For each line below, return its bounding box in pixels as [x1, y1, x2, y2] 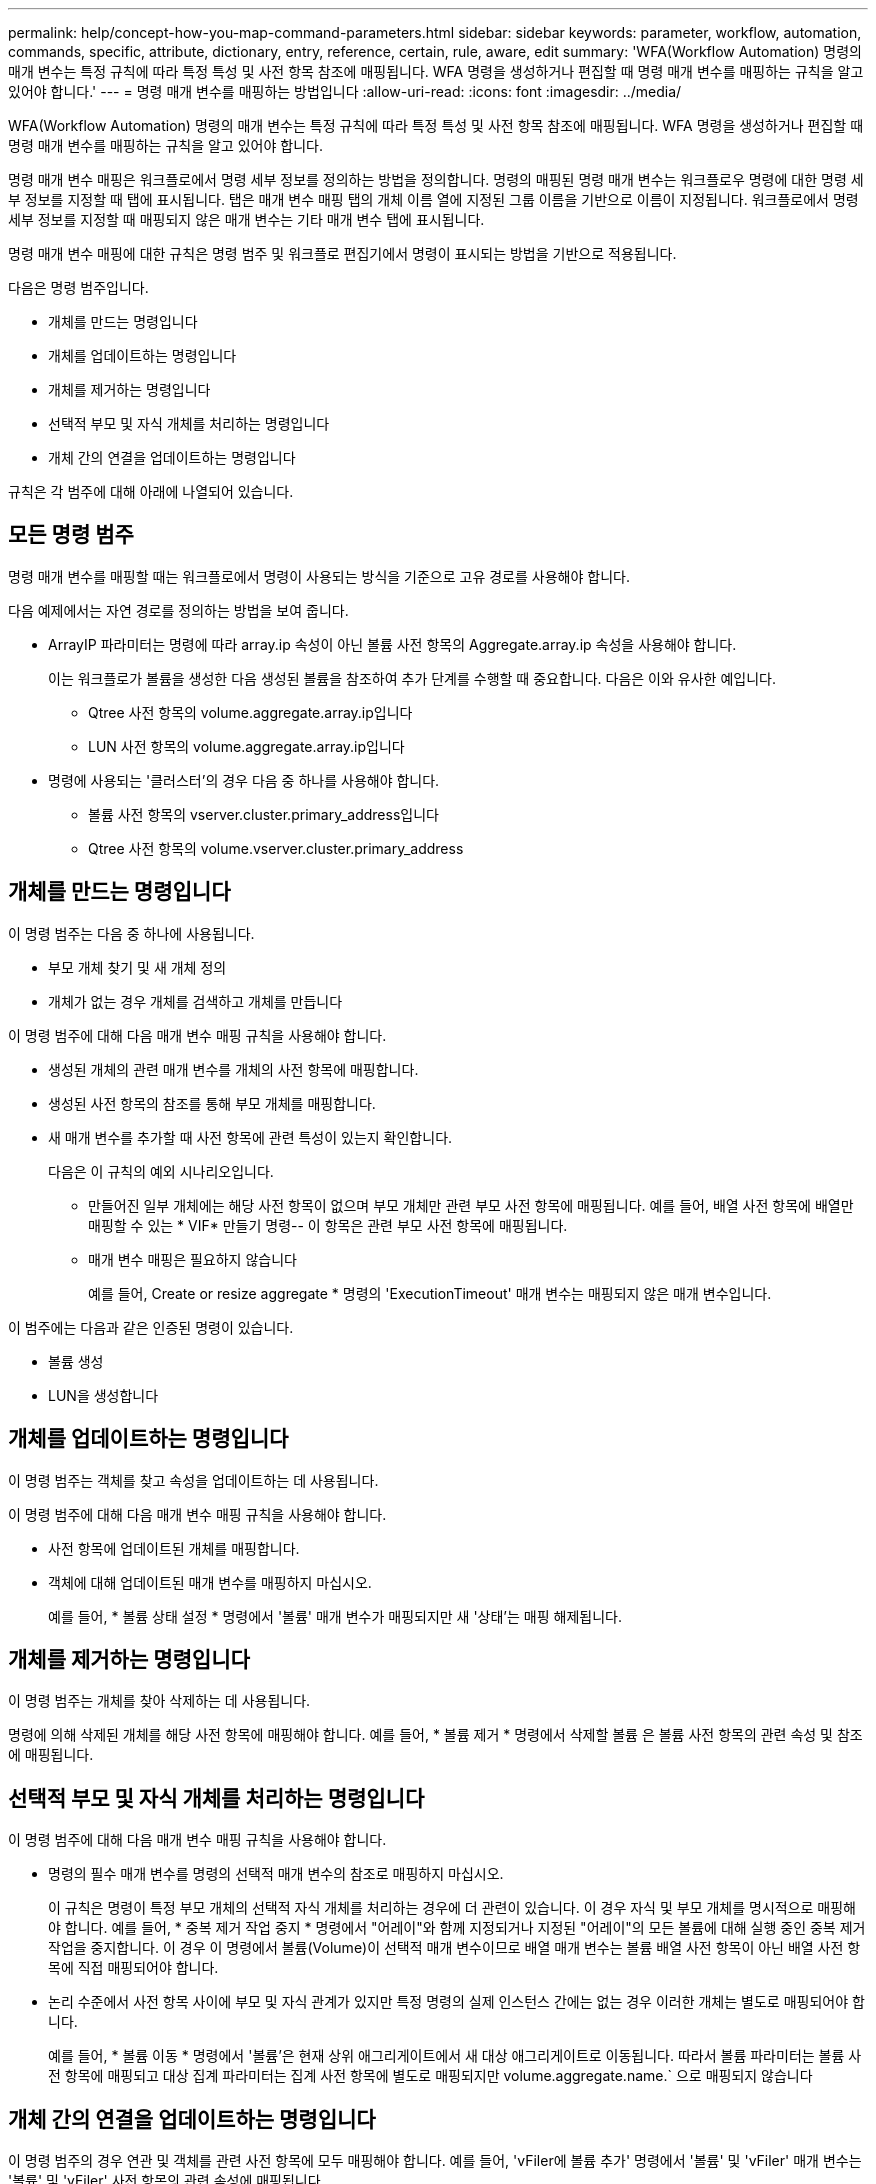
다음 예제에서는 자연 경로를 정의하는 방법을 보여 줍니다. [8, 601, 349, 619]
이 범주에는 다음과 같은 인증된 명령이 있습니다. [8, 1318, 294, 1336]
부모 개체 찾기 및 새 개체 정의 [48, 958, 227, 976]
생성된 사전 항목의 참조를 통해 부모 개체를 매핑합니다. [48, 1094, 376, 1112]
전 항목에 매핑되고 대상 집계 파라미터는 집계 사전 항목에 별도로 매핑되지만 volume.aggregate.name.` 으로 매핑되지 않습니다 [48, 2067, 813, 2085]
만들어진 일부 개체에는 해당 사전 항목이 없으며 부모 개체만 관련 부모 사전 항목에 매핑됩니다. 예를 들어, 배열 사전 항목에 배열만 [88, 1196, 854, 1214]
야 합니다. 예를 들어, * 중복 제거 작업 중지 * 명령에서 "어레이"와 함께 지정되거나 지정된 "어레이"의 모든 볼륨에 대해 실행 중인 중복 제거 [48, 1919, 866, 1937]
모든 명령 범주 [8, 522, 134, 548]
